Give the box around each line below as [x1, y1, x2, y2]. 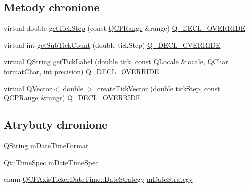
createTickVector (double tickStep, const [97, 83, 220, 93]
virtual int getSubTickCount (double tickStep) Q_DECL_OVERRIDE [4, 39, 221, 50]
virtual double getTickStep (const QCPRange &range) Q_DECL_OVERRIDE [4, 23, 245, 33]
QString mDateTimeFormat [4, 140, 89, 150]
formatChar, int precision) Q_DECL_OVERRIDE [4, 66, 159, 76]
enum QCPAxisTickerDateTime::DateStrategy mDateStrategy [4, 174, 193, 184]
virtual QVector [4, 83, 52, 93]
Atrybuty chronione [4, 117, 108, 132]
